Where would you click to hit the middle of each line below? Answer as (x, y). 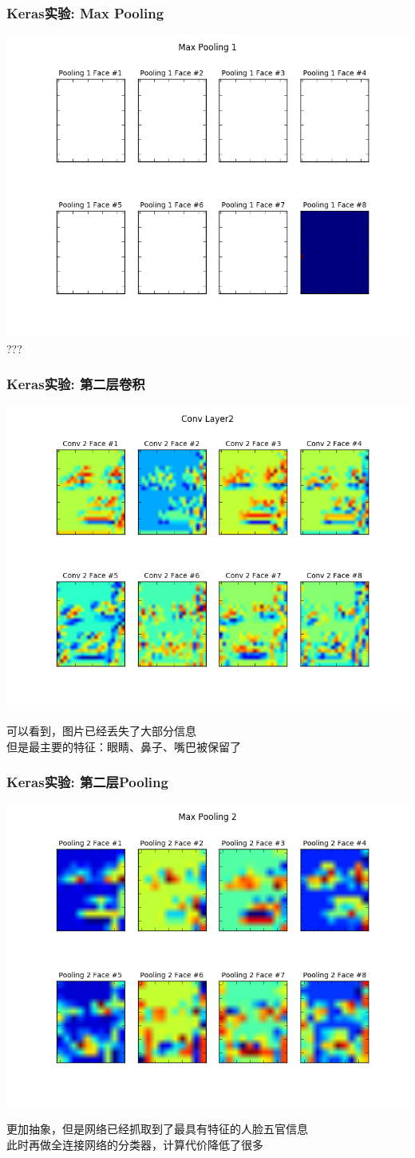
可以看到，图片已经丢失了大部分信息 (101, 731)
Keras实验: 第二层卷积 (76, 384)
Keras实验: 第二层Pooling (87, 782)
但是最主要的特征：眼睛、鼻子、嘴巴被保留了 (124, 746)
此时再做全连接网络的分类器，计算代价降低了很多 (135, 1144)
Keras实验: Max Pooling (85, 12)
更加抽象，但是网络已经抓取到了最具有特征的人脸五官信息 (157, 1129)
